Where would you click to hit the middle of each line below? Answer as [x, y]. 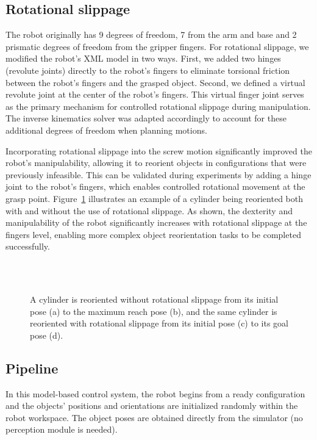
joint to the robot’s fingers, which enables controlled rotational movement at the [155, 186]
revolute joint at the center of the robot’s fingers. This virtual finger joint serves [155, 94]
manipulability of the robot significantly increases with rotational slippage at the [156, 222]
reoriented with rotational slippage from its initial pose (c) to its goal [159, 323]
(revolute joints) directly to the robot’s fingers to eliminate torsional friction [148, 70]
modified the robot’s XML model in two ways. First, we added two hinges [143, 58]
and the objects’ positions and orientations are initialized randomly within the [152, 406]
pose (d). [47, 335]
